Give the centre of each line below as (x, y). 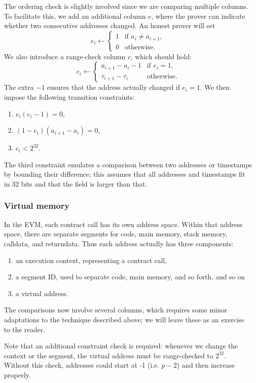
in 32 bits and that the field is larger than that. (76, 183)
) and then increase (206, 365)
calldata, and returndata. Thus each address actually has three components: (119, 243)
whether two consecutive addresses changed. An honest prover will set (110, 25)
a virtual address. (42, 293)
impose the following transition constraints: (69, 96)
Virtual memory (37, 206)
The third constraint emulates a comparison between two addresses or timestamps (128, 164)
